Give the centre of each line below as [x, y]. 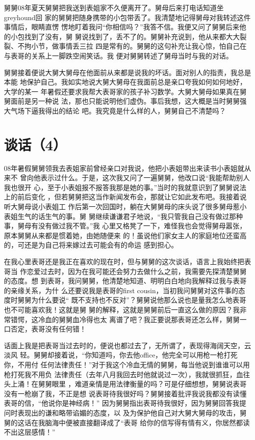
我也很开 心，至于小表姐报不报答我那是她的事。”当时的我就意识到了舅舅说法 [125, 187]
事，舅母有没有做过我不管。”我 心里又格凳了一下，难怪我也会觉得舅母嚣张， [125, 226]
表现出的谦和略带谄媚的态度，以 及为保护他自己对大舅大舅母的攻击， [128, 412]
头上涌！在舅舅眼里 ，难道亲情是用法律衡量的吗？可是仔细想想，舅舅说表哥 [125, 384]
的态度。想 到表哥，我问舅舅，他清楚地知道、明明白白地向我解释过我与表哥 [125, 281]
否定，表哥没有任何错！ [48, 329]
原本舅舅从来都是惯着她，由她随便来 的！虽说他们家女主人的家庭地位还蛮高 [125, 235]
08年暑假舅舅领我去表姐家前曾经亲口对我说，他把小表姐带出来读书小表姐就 [124, 168]
